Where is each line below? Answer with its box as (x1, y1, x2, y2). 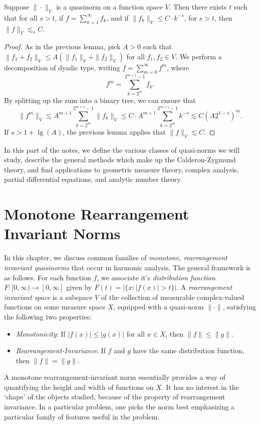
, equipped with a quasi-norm (113, 301, 204, 312)
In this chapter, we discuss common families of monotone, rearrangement (4, 252, 227, 263)
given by (66, 282, 92, 292)
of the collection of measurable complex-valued (101, 291, 244, 302)
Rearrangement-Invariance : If (16, 345, 106, 356)
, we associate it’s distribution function (97, 272, 215, 282)
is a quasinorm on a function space (56, 2, 163, 12)
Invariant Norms (4, 223, 121, 244)
